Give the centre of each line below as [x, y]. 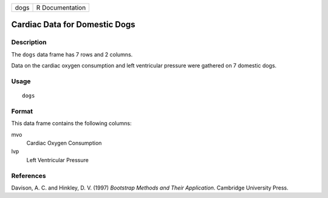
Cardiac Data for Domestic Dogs [73, 25]
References [29, 176]
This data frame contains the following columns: [71, 123]
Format [22, 111]
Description [29, 43]
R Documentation [61, 8]
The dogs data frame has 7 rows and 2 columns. [72, 54]
